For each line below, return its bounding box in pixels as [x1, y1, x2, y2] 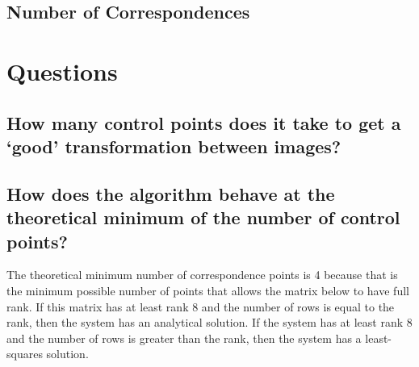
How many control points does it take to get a [6, 110, 401, 135]
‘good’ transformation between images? [6, 133, 341, 158]
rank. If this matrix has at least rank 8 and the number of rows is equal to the [6, 298, 395, 315]
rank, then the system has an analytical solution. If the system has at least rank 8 [6, 314, 413, 331]
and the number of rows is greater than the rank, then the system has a [6, 329, 362, 346]
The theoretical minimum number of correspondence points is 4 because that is [6, 266, 398, 283]
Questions [6, 54, 118, 87]
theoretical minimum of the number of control [6, 205, 400, 230]
